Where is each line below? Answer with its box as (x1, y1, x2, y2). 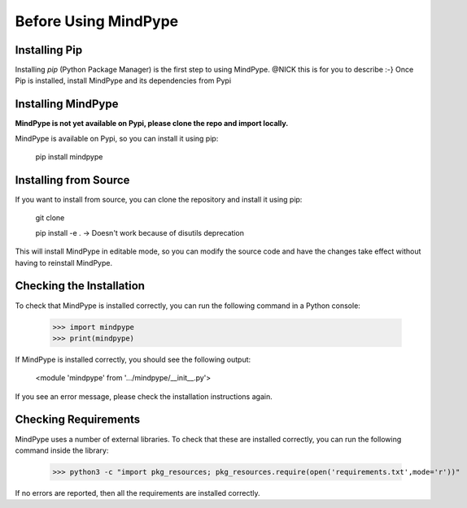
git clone (35, 213, 65, 223)
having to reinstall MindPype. (15, 258, 113, 267)
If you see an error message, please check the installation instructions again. (15, 391, 273, 402)
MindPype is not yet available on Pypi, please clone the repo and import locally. (15, 119, 289, 128)
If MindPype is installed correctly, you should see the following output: (15, 354, 251, 364)
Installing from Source (15, 173, 130, 187)
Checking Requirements (15, 413, 141, 427)
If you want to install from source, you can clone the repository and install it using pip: (15, 195, 303, 205)
